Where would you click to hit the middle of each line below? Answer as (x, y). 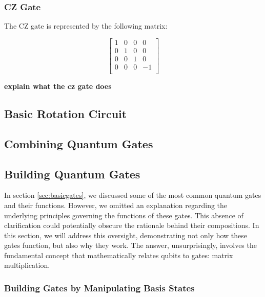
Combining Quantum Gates (79, 143)
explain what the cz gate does (58, 86)
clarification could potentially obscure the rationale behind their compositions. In (132, 225)
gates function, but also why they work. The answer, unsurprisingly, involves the (130, 245)
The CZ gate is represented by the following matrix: (86, 26)
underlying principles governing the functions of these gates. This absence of (124, 215)
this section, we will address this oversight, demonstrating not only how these (126, 235)
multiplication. (27, 265)
